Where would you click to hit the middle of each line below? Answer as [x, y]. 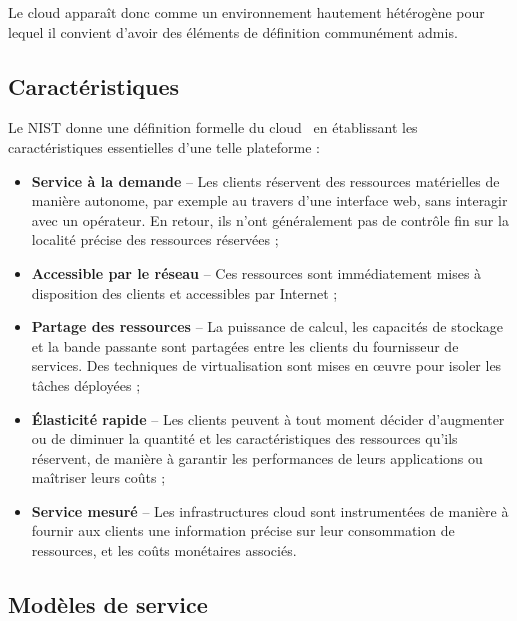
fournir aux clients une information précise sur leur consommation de [243, 530]
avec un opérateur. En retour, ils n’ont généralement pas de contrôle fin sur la [270, 219]
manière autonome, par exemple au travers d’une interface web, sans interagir [269, 200]
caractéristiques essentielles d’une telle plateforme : [164, 146]
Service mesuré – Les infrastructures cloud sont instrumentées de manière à [270, 510]
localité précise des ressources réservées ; [155, 239]
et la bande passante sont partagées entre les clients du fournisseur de [245, 345]
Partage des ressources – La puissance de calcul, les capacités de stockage [267, 326]
